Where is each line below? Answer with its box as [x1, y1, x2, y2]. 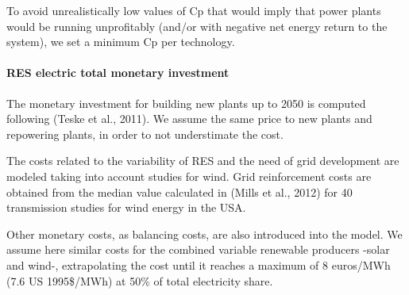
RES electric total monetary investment [6, 64, 230, 81]
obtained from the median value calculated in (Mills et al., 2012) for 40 [6, 183, 353, 200]
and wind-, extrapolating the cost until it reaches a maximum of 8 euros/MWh [6, 256, 391, 273]
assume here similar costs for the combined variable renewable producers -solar [6, 241, 390, 258]
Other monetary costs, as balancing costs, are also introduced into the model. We [6, 225, 403, 242]
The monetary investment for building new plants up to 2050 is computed [6, 94, 366, 111]
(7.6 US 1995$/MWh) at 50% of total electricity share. [6, 272, 273, 289]
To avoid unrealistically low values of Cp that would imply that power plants [6, 2, 381, 18]
